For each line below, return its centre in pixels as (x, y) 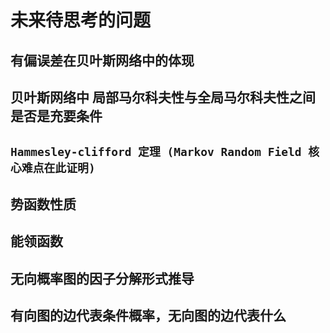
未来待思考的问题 (81, 20)
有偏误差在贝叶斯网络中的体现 (102, 60)
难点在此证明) (58, 168)
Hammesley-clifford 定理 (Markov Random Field (156, 152)
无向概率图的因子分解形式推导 (102, 278)
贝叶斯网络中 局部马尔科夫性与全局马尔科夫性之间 (163, 97)
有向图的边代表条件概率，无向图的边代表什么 (148, 315)
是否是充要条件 (56, 116)
